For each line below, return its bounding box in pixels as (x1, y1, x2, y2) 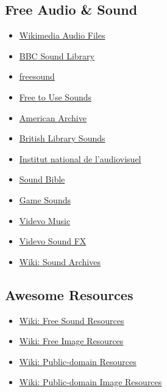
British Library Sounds (19, 132, 105, 145)
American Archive (19, 111, 87, 124)
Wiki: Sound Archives (19, 255, 101, 268)
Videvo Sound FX (19, 235, 87, 247)
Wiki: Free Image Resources (19, 334, 124, 347)
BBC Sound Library (19, 49, 94, 62)
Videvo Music (19, 214, 71, 227)
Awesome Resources (5, 285, 133, 304)
